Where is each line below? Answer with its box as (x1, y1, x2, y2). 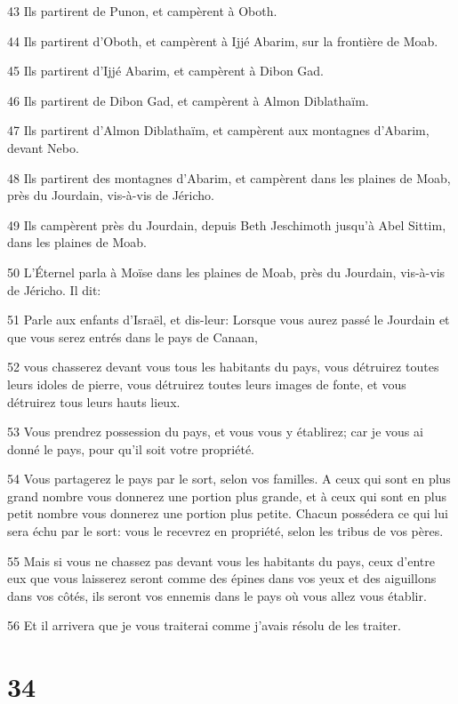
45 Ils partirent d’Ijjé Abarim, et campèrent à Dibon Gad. (7, 61, 324, 80)
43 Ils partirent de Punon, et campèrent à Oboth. (7, 2, 277, 20)
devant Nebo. (7, 138, 79, 156)
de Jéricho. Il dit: (7, 280, 101, 299)
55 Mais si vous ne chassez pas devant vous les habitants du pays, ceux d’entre (7, 551, 436, 570)
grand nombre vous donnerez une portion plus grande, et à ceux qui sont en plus (7, 486, 447, 505)
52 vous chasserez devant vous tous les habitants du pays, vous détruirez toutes (7, 357, 439, 376)
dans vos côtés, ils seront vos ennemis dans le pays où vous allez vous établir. (7, 586, 427, 604)
